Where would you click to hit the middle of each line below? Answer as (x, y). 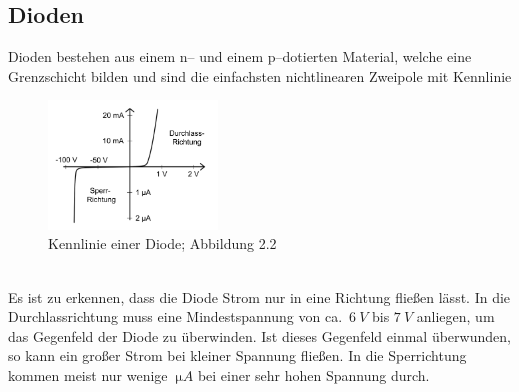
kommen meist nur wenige (88, 374)
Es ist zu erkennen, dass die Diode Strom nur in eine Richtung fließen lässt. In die (259, 296)
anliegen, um (455, 316)
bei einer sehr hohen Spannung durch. (313, 374)
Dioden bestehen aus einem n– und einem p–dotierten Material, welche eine (240, 56)
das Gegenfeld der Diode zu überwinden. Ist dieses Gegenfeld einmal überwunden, (259, 335)
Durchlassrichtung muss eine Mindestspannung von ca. (175, 316)
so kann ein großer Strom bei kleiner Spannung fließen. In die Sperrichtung (237, 355)
